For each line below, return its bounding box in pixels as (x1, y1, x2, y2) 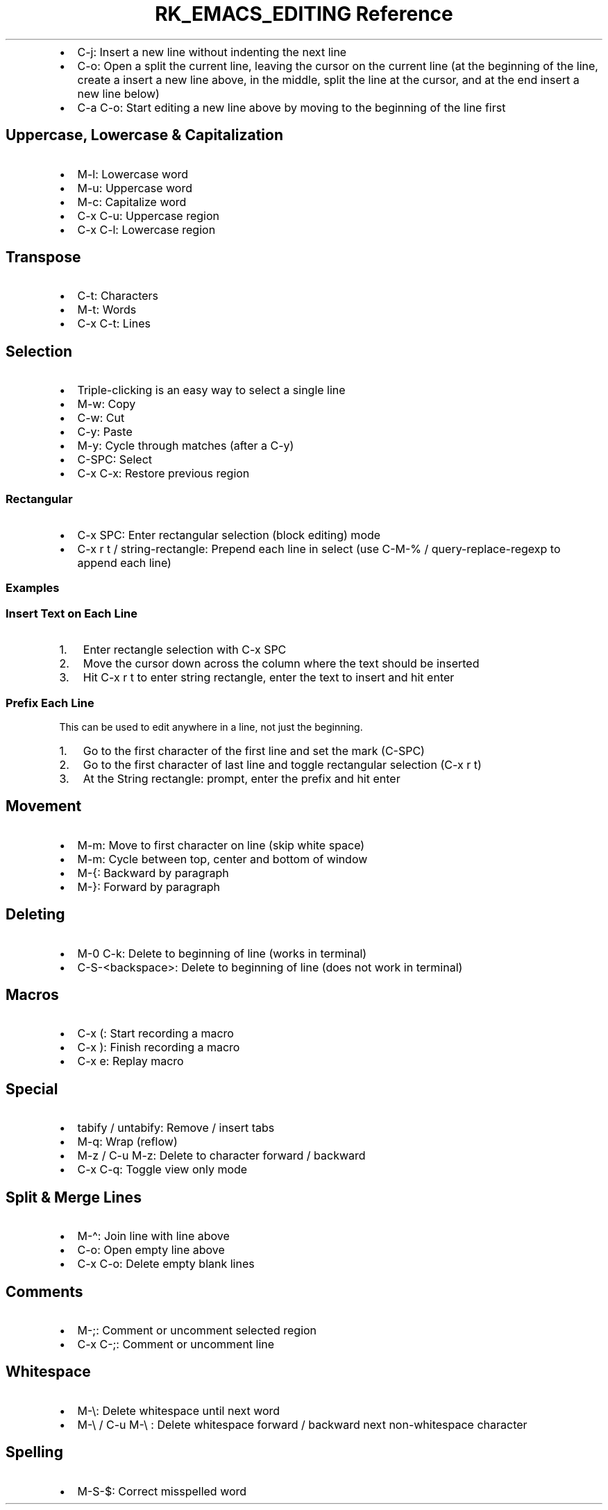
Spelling (6, 1443, 63, 1461)
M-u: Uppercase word (77, 180, 192, 195)
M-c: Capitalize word (77, 194, 187, 209)
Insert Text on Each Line (6, 606, 138, 620)
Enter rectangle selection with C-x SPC (83, 643, 287, 657)
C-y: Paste (77, 425, 133, 439)
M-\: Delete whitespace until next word (77, 1403, 280, 1418)
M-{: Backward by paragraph (77, 865, 229, 880)
